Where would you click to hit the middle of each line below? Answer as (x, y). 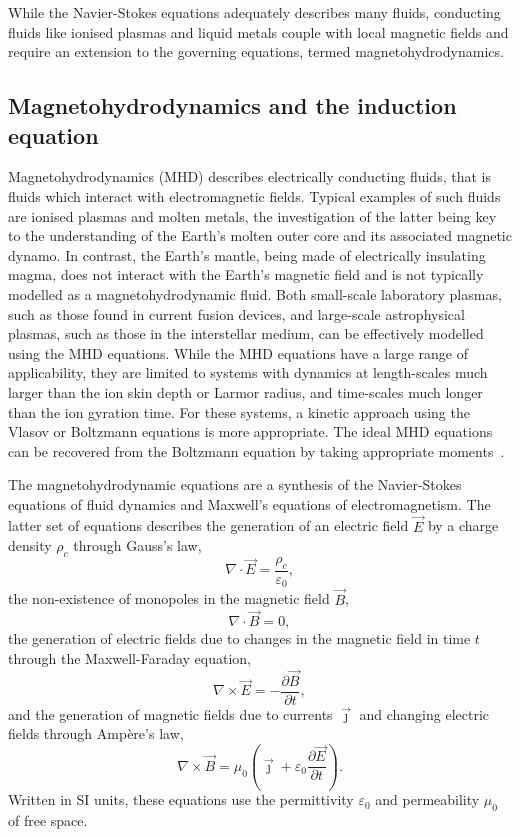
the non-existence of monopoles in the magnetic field (169, 598)
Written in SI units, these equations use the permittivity (181, 799)
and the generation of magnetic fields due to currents (170, 713)
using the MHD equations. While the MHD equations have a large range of (238, 352)
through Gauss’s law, (137, 545)
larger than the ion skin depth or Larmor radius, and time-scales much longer (245, 391)
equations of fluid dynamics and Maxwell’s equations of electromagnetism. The (249, 503)
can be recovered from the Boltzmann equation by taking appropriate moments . (256, 450)
